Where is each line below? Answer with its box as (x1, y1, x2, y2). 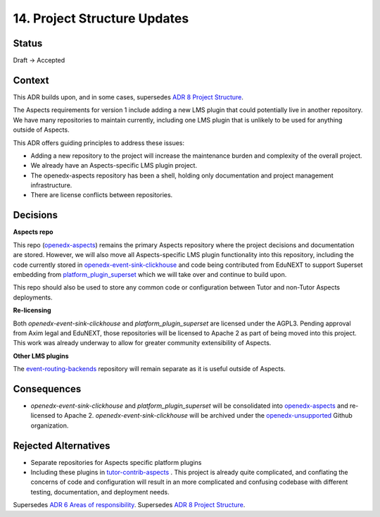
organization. (30, 421, 69, 430)
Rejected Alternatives (13, 440, 110, 451)
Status (13, 37, 43, 49)
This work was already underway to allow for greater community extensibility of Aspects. (13, 339, 272, 347)
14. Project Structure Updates (13, 11, 189, 26)
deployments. (13, 293, 53, 301)
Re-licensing (13, 306, 51, 315)
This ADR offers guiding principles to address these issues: (13, 138, 185, 147)
